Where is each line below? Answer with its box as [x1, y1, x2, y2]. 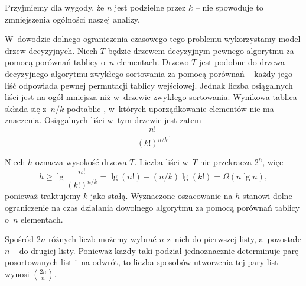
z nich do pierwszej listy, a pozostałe [167, 233, 301, 245]
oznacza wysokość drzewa [35, 156, 127, 168]
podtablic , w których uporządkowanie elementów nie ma [66, 102, 274, 114]
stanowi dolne [242, 189, 292, 202]
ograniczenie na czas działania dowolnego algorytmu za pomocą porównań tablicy [5, 201, 300, 213]
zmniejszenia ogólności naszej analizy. [5, 12, 140, 25]
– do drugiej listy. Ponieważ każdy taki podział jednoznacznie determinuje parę [12, 244, 299, 256]
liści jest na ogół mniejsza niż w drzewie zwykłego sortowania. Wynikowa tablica [5, 91, 297, 103]
